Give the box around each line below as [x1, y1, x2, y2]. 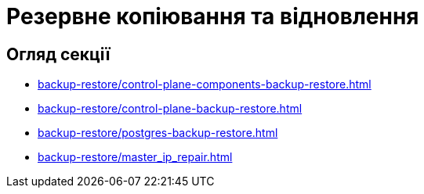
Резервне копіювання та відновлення [6, 3, 419, 30]
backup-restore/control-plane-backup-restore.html [38, 102, 303, 116]
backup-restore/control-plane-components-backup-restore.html [38, 77, 371, 92]
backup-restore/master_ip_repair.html [38, 150, 233, 164]
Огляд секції [6, 44, 111, 64]
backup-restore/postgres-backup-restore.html [38, 126, 278, 140]
